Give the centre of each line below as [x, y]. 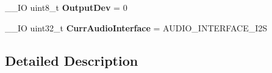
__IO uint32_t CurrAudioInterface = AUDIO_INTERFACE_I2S [136, 27]
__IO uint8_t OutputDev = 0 [66, 7]
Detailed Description [72, 60]
